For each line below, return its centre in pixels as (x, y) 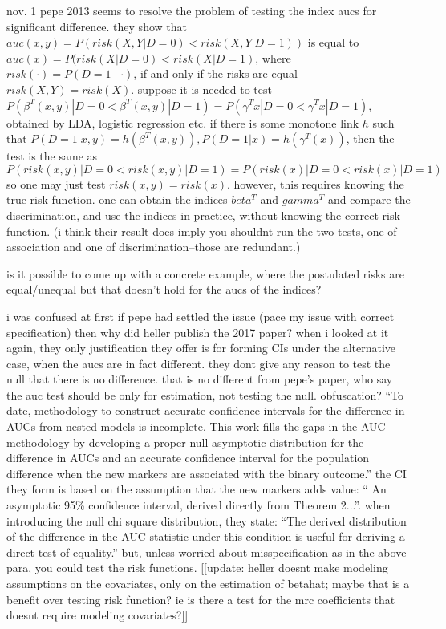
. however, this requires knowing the (315, 183)
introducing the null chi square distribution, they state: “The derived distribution (207, 520)
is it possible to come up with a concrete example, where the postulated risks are (206, 273)
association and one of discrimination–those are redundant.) (154, 247)
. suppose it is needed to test (201, 89)
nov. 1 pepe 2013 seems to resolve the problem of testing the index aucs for (192, 10)
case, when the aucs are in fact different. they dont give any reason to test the (199, 363)
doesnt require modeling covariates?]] (97, 615)
